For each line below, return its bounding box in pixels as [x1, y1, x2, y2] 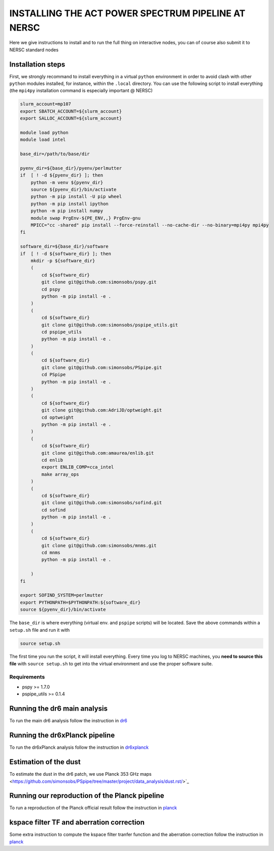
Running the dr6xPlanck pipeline [9, 731, 115, 740]
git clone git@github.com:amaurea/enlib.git [41, 450, 154, 456]
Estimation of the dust [9, 758, 81, 767]
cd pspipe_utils [41, 329, 82, 335]
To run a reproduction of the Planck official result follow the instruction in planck [9, 805, 177, 811]
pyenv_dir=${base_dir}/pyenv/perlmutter [20, 165, 122, 171]
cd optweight [41, 415, 74, 420]
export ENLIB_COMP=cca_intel [41, 464, 114, 470]
